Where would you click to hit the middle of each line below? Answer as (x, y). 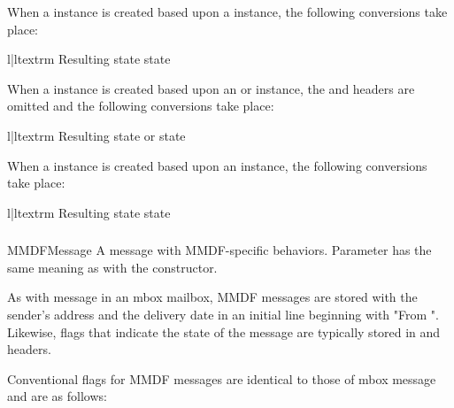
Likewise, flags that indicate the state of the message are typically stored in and (224, 331)
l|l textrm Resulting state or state (96, 135)
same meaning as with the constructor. (112, 267)
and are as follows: (57, 396)
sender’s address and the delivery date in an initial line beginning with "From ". (223, 315)
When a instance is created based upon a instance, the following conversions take (227, 12)
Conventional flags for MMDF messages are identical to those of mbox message (222, 378)
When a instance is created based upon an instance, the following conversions (217, 165)
